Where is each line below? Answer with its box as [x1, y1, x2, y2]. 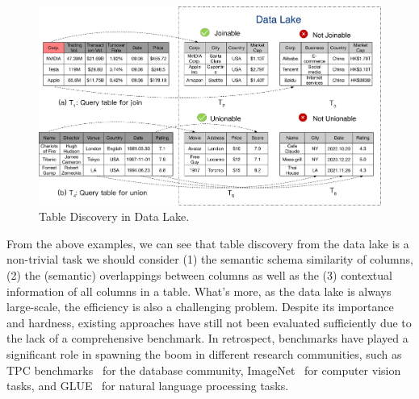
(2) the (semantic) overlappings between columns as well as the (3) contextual [6, 266, 392, 283]
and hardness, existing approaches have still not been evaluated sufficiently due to [6, 314, 412, 330]
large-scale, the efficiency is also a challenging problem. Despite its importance [6, 298, 394, 315]
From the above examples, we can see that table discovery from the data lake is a [6, 235, 409, 251]
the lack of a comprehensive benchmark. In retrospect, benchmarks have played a [6, 330, 409, 347]
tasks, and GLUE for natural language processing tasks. [6, 377, 289, 394]
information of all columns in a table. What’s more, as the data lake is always [6, 282, 392, 299]
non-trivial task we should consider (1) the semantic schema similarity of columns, [6, 251, 413, 268]
